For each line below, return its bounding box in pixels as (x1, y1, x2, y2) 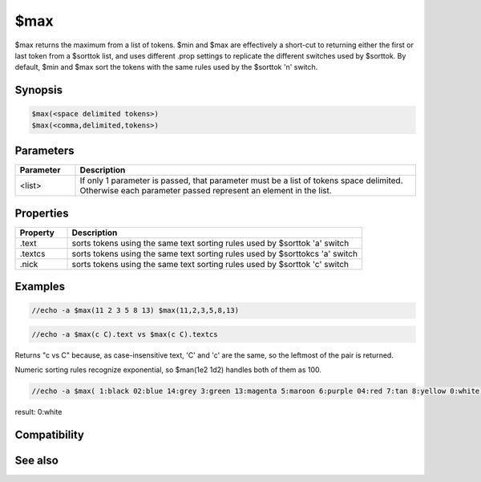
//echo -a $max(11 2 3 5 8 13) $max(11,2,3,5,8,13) (31, 306, 240, 315)
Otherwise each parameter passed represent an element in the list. (79, 185, 332, 196)
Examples (14, 280, 66, 294)
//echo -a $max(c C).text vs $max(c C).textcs (31, 330, 218, 338)
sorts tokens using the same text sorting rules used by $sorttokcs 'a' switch (71, 248, 358, 259)
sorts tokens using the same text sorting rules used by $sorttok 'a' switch (71, 237, 350, 249)
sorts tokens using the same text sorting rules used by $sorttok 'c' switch (71, 258, 349, 269)
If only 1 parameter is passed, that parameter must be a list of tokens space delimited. (79, 175, 403, 186)
